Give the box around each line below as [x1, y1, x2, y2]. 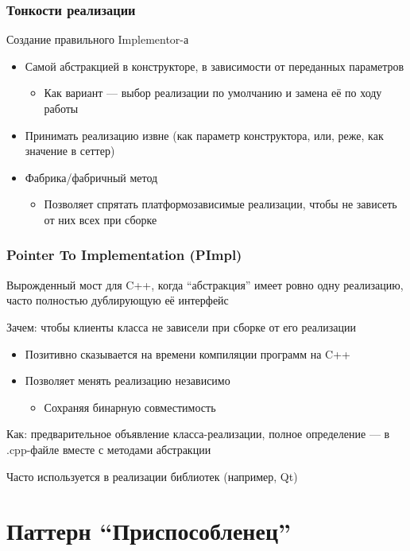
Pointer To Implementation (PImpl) [6, 245, 242, 265]
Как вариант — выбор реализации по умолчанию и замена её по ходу [44, 84, 382, 101]
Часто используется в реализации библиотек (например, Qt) [6, 468, 298, 484]
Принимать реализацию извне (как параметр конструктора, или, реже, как [25, 126, 384, 143]
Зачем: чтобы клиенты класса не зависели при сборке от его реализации [6, 318, 356, 335]
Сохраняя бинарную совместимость [44, 398, 216, 415]
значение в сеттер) [25, 142, 115, 159]
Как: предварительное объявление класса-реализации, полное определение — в [6, 425, 390, 442]
